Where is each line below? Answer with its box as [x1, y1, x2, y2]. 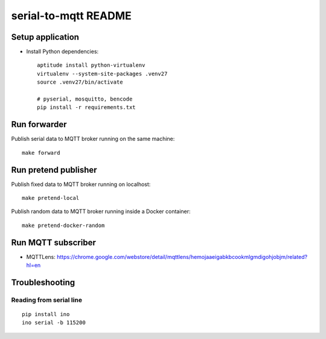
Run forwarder [11, 119, 67, 129]
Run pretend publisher [11, 164, 97, 175]
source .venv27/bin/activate [37, 79, 123, 86]
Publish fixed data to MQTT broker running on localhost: [11, 181, 151, 188]
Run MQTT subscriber [11, 237, 96, 247]
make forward [22, 149, 60, 156]
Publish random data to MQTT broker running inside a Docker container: [11, 208, 191, 215]
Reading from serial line [11, 296, 83, 304]
